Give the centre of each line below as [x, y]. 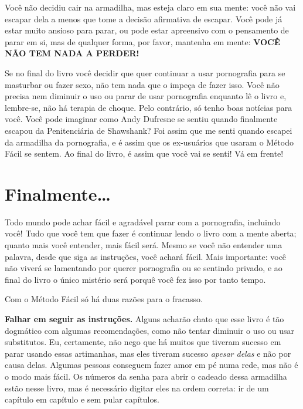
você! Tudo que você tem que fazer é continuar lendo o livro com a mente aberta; [151, 233]
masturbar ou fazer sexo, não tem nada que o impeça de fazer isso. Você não [142, 84]
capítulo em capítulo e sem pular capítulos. [82, 399]
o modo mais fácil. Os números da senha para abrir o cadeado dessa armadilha [146, 376]
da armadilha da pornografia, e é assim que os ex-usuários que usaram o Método [149, 142]
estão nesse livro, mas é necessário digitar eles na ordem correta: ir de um [137, 388]
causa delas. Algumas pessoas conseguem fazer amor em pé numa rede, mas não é [151, 365]
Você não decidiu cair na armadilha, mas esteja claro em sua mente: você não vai [150, 7]
